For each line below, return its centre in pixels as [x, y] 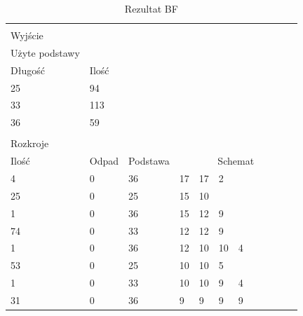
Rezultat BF [151, 8]
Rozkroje [30, 143]
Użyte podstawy [45, 52]
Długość [28, 70]
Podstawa [149, 161]
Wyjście [27, 35]
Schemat [236, 161]
